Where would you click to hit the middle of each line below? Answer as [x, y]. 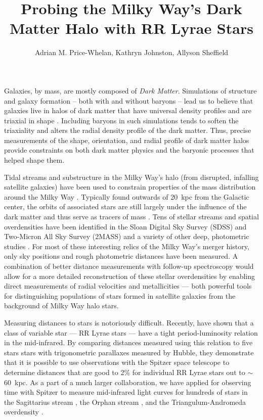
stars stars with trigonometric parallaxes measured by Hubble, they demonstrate [129, 352]
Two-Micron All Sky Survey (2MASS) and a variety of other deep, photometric [127, 236]
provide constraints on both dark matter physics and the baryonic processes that [129, 150]
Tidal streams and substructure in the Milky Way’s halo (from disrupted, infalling [131, 177]
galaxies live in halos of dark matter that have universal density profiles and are [128, 110]
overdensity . [24, 412]
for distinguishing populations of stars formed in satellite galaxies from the [120, 295]
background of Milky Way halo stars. [61, 306]
